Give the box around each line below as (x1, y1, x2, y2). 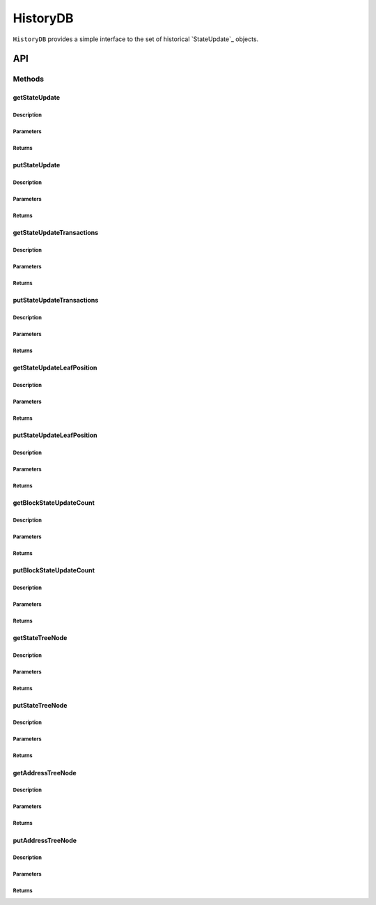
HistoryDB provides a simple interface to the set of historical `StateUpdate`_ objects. (13, 35, 259, 43)
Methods (13, 74, 45, 84)
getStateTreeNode (13, 633, 68, 641)
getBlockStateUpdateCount (13, 499, 95, 507)
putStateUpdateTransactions (13, 296, 99, 304)
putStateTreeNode (13, 701, 68, 709)
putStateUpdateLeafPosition (13, 431, 97, 439)
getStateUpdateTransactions (13, 229, 99, 237)
